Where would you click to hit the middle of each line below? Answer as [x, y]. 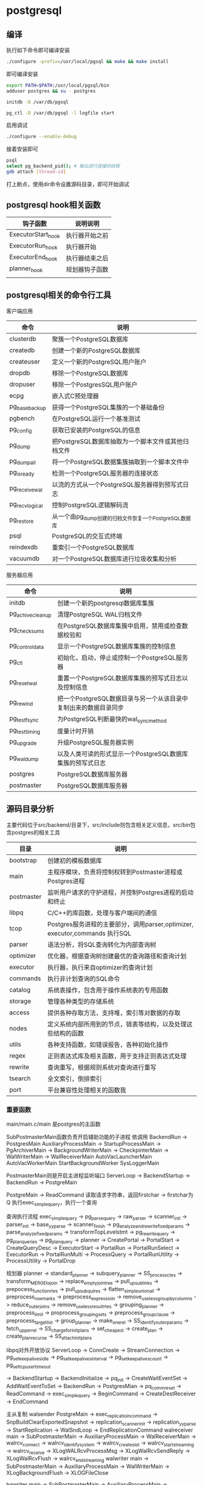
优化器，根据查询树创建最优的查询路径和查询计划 [117, 956]
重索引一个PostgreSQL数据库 [93, 547]
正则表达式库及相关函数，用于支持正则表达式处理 [117, 1056]
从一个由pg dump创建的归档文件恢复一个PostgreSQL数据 [121, 517]
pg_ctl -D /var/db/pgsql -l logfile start [60, 113]
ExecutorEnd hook [33, 257]
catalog [20, 989]
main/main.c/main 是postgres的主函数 [53, 1124]
